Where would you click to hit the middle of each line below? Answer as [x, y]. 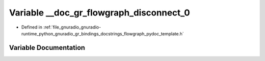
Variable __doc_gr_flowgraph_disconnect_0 [100, 13]
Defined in [32, 27]
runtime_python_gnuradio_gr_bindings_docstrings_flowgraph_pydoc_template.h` [103, 33]
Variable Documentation [47, 48]
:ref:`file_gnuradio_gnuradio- [72, 27]
